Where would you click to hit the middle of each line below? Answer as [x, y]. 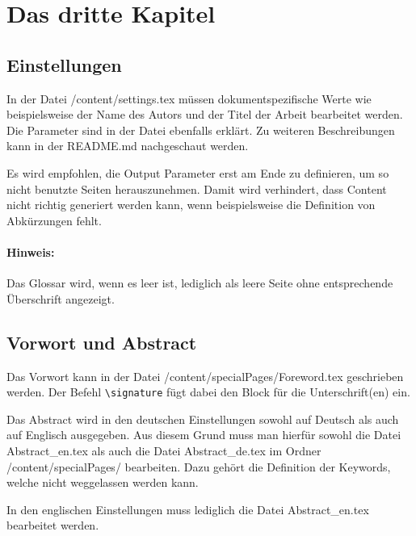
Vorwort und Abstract [102, 342]
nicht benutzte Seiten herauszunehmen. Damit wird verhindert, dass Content [197, 188]
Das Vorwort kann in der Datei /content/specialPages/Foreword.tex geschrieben [205, 376]
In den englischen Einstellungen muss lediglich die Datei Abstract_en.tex [188, 509]
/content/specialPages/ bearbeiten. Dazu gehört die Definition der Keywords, [199, 466]
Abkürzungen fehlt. [54, 220]
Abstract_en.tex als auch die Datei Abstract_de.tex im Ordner [164, 450]
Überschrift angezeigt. [61, 298]
